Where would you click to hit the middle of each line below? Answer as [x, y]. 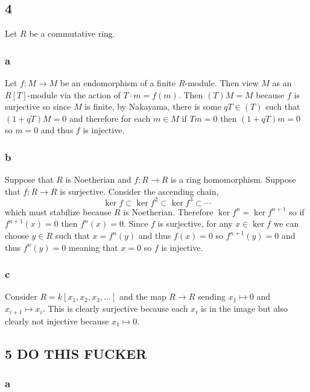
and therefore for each [110, 118]
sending [212, 296]
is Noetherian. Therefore [168, 211]
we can [286, 223]
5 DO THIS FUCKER [76, 353]
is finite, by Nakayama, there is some [153, 106]
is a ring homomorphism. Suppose [233, 179]
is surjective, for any [195, 223]
